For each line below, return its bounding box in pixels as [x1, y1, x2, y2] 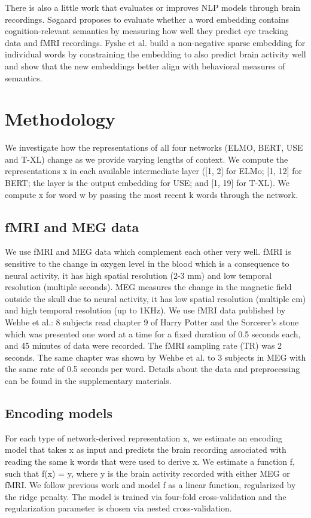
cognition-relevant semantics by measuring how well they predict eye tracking [5, 25, 289, 37]
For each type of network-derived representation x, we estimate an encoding [5, 431, 283, 444]
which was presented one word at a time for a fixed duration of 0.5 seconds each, [5, 327, 301, 340]
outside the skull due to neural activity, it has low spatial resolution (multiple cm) [5, 292, 306, 304]
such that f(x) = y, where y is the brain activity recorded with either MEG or [5, 467, 290, 479]
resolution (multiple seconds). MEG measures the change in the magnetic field [5, 281, 292, 293]
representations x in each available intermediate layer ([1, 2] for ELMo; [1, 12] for [5, 164, 302, 177]
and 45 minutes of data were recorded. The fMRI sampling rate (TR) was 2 [5, 339, 282, 352]
